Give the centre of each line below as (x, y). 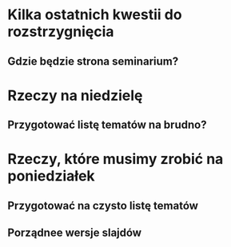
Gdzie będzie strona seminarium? (93, 61)
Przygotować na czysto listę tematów (103, 205)
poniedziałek (51, 176)
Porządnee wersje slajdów (74, 233)
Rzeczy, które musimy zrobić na (115, 159)
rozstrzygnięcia (61, 32)
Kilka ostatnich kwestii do (95, 15)
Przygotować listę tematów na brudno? (107, 125)
